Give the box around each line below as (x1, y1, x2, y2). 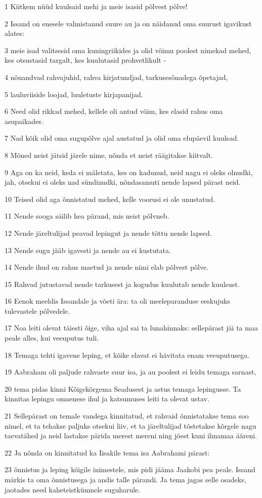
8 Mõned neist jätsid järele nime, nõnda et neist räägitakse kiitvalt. (5, 149, 213, 160)
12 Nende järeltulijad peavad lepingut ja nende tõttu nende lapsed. (5, 227, 212, 238)
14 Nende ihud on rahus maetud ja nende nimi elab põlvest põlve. (5, 262, 209, 272)
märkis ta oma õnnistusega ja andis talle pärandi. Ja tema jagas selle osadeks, (5, 474, 246, 484)
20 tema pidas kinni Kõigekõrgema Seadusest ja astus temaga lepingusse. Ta (5, 383, 241, 394)
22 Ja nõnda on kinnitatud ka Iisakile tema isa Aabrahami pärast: (5, 447, 210, 458)
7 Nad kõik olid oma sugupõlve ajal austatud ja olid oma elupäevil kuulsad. (5, 133, 239, 143)
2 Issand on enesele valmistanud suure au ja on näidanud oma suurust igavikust (5, 18, 252, 28)
